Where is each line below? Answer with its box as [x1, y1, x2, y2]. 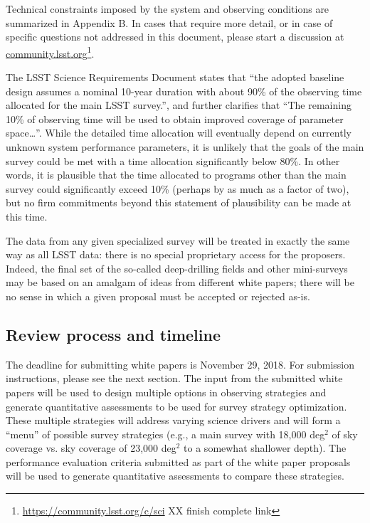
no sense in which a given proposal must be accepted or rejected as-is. [6, 288, 310, 303]
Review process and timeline [6, 323, 221, 345]
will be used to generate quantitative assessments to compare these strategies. [6, 468, 344, 483]
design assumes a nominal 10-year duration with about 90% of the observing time [6, 83, 362, 98]
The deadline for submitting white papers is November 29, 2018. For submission [6, 356, 355, 371]
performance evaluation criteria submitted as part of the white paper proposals [6, 454, 351, 469]
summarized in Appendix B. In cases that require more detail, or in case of [6, 15, 333, 30]
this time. [6, 208, 48, 223]
